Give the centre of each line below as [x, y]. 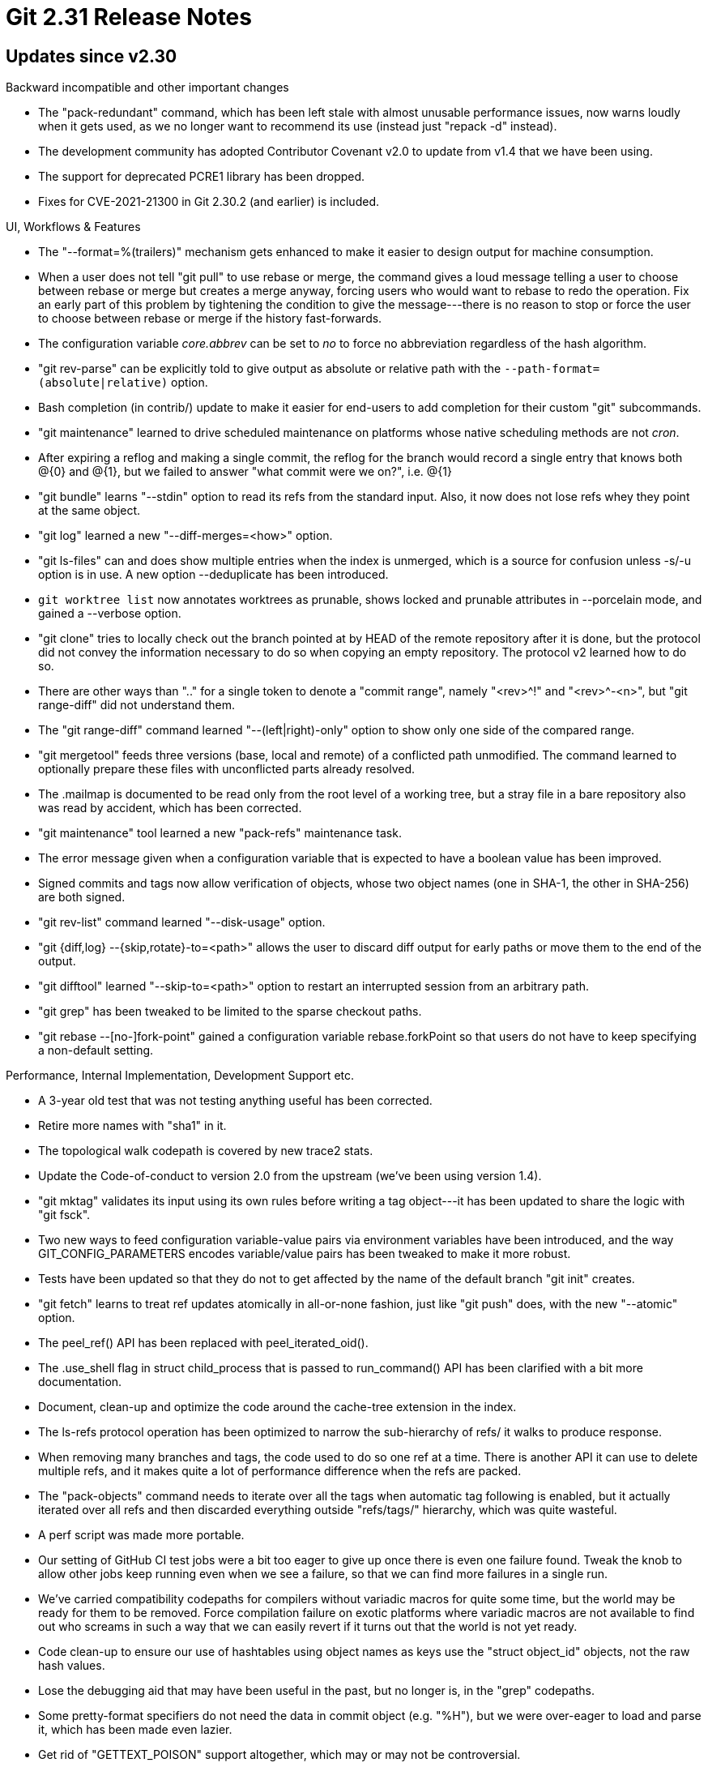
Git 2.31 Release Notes [129, 17]
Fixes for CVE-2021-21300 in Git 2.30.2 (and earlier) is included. [209, 202]
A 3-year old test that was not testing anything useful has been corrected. [235, 1101]
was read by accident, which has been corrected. [170, 808]
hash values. [72, 1666]
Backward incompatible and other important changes [147, 88]
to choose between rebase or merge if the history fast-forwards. [210, 319]
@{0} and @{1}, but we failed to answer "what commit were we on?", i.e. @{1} [245, 472]
